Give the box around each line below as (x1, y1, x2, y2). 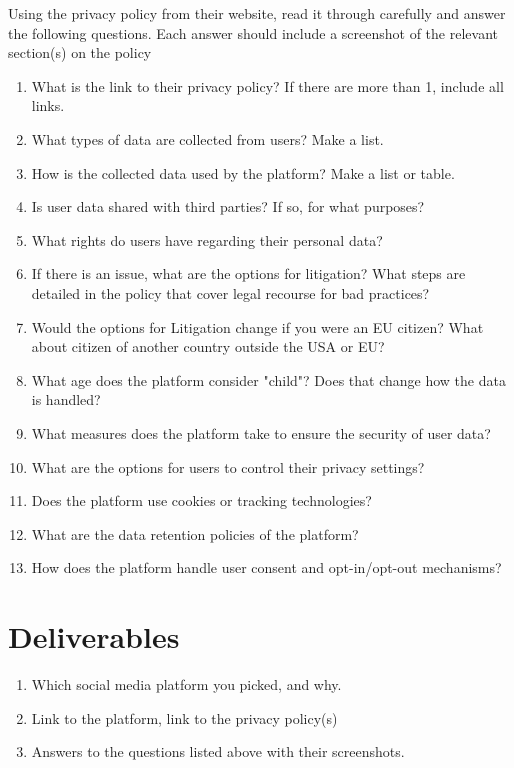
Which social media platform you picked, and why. (31, 674, 342, 694)
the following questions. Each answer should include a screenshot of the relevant (8, 22, 498, 43)
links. (31, 95, 65, 116)
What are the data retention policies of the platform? (31, 523, 359, 544)
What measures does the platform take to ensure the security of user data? (31, 422, 491, 443)
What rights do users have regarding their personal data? (31, 229, 383, 250)
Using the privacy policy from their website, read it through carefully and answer (8, 3, 506, 23)
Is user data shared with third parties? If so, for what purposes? (31, 196, 425, 217)
